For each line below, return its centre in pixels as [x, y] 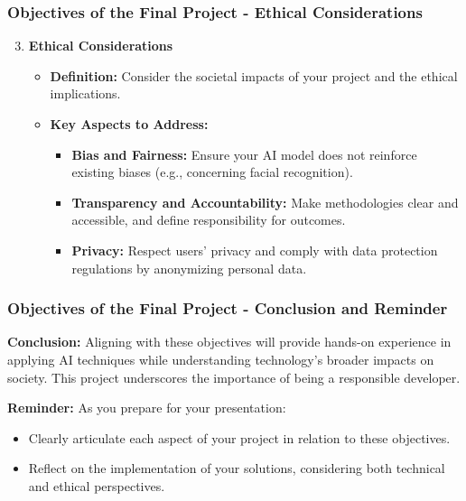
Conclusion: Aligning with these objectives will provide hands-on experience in [229, 342]
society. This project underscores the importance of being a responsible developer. [234, 377]
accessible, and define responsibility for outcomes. [209, 220]
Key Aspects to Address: [129, 124]
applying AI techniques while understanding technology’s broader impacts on [221, 359]
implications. [85, 93]
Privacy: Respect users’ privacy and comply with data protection [255, 250]
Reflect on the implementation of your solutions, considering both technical [237, 468]
